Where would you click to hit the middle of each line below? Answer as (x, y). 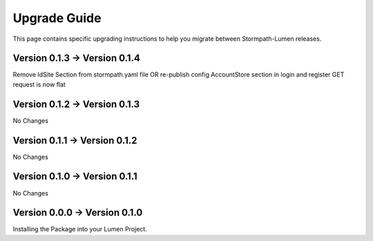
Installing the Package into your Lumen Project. (80, 229)
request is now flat (39, 84)
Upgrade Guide (57, 18)
